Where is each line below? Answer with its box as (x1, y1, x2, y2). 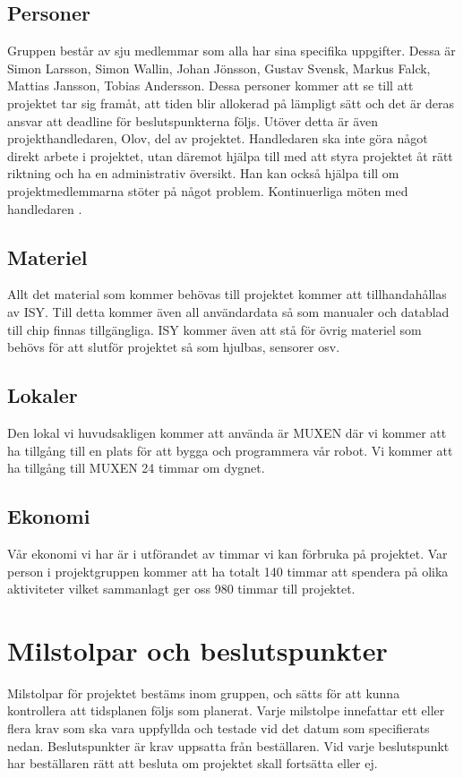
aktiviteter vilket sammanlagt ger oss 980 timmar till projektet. (7, 579, 356, 598)
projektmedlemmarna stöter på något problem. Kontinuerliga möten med (7, 181, 408, 200)
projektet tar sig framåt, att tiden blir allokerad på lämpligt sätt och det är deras (7, 93, 455, 112)
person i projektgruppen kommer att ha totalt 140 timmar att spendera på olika (7, 561, 449, 580)
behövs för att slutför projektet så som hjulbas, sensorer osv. (7, 338, 340, 356)
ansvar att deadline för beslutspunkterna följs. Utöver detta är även (7, 111, 378, 130)
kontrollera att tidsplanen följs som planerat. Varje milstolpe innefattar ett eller (7, 701, 445, 720)
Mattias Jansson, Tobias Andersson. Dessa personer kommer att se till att (7, 76, 414, 95)
